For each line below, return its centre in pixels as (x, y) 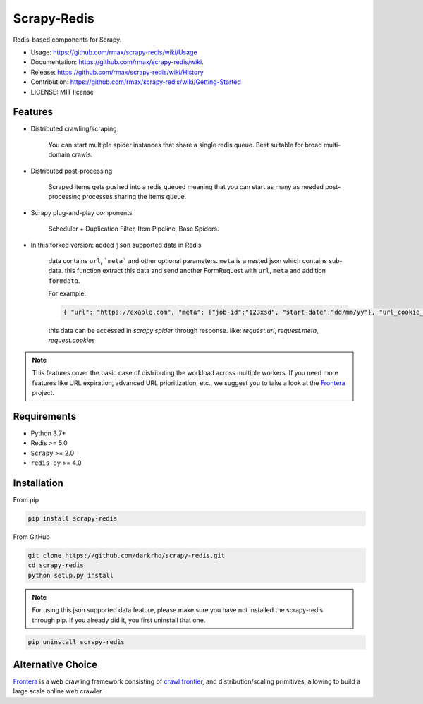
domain (59, 154)
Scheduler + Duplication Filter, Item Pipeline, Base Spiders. (134, 229)
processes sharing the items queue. (134, 197)
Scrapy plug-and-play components (82, 212)
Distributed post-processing (72, 171)
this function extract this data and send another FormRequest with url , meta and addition (195, 271)
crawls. (82, 154)
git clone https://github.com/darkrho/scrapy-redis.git (127, 555)
